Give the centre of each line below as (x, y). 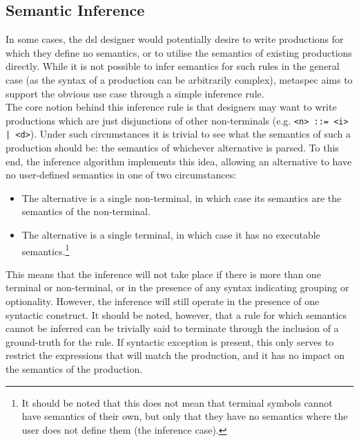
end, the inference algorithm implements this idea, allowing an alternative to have (179, 161)
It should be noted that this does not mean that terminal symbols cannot (177, 402)
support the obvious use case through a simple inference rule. (135, 93)
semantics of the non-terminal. (86, 211)
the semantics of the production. (74, 369)
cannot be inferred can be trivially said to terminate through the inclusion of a (172, 328)
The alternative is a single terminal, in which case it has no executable (171, 235)
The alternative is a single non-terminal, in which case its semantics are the (182, 197)
